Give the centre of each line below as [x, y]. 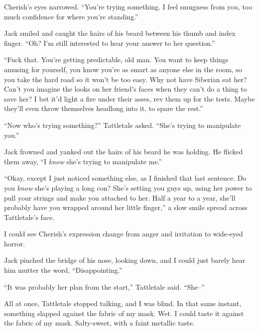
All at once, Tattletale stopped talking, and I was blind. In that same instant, [123, 303]
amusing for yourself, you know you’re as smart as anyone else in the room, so [123, 69]
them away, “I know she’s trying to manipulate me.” [83, 161]
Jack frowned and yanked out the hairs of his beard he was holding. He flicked [124, 152]
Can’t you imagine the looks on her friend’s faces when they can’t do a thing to [126, 89]
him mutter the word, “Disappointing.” [63, 270]
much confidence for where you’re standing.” [71, 16]
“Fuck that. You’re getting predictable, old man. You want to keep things [116, 59]
